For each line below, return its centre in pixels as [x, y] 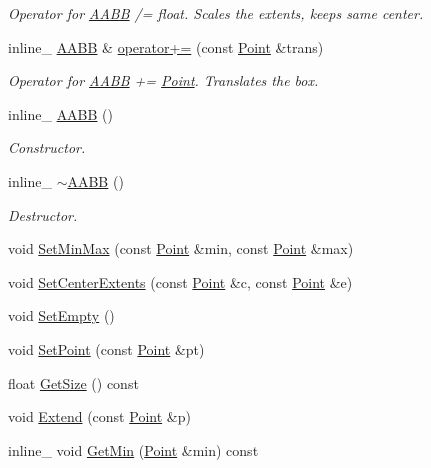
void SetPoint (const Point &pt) [106, 348]
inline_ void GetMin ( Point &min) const [133, 449]
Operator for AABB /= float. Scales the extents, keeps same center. [216, 13]
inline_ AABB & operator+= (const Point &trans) [166, 46]
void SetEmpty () [61, 315]
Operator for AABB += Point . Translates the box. [163, 80]
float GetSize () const [73, 382]
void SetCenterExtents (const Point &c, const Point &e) [180, 281]
